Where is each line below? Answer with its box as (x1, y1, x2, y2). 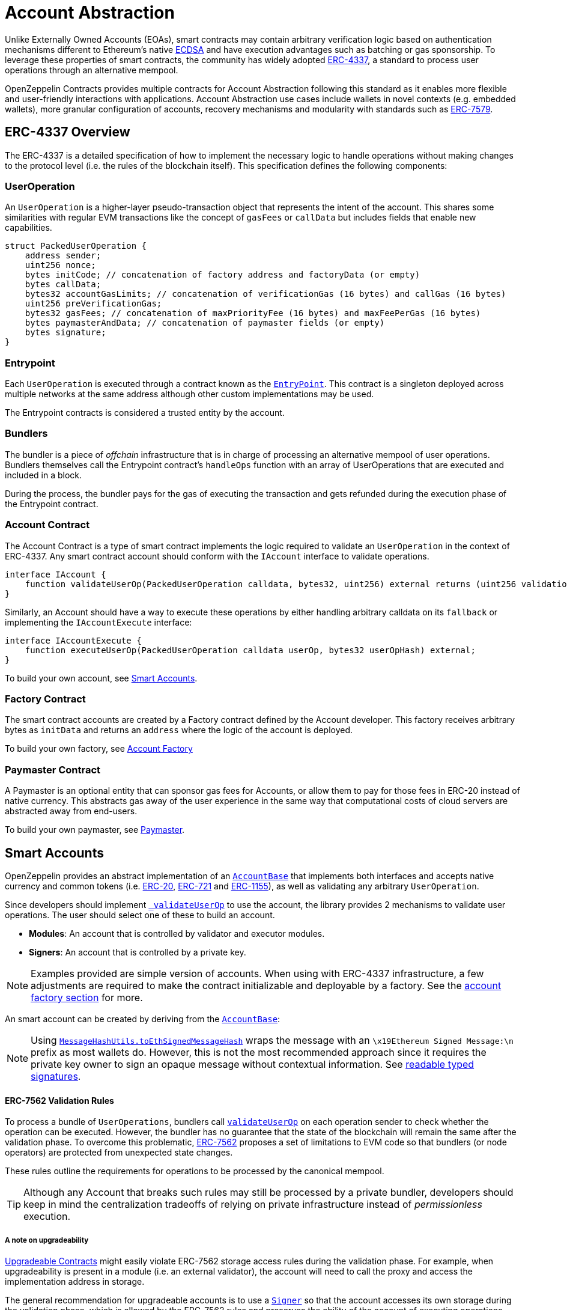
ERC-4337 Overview (5, 124, 130, 140)
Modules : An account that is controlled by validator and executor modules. (29, 928, 325, 939)
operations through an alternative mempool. (5, 64, 178, 75)
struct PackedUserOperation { (5, 241, 147, 251)
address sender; (25, 251, 102, 261)
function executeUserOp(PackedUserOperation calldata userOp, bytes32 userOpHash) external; (25, 645, 476, 655)
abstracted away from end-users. (5, 806, 138, 817)
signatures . (31, 1070, 81, 1082)
